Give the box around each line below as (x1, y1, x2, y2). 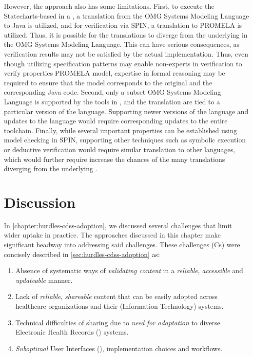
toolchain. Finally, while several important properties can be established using (4, 125, 237, 135)
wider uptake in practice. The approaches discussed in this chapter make (4, 230, 221, 240)
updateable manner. (15, 275, 73, 285)
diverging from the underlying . (4, 163, 97, 174)
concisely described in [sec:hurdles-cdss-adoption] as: (4, 249, 160, 259)
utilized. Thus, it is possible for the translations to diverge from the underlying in (4, 29, 248, 40)
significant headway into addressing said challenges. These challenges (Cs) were (4, 239, 240, 249)
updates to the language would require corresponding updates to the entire (4, 116, 228, 126)
